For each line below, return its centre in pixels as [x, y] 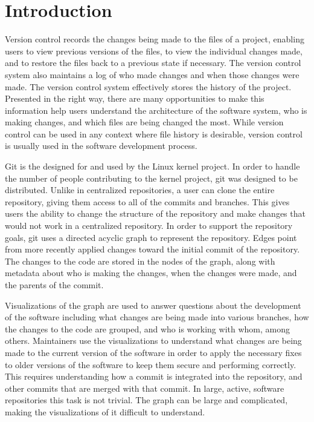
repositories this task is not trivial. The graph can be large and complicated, [146, 400]
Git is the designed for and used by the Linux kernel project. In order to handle [152, 166]
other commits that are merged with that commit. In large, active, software [145, 388]
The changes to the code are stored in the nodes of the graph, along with [140, 261]
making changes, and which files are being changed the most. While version [144, 122]
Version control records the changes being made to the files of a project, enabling [155, 39]
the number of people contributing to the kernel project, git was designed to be [151, 178]
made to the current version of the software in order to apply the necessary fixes [153, 352]
